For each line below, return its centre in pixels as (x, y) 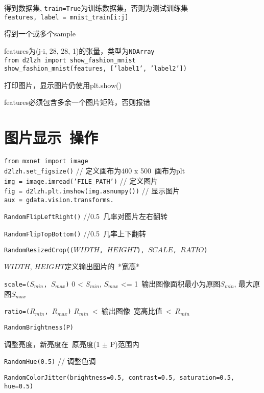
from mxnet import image (46, 161)
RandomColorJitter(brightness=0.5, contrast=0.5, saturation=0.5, (119, 377)
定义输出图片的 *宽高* (102, 266)
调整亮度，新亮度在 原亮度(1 (52, 344)
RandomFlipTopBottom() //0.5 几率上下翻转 (75, 234)
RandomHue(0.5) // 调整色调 (50, 361)
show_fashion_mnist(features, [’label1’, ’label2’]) (95, 69)
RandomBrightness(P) (39, 327)
